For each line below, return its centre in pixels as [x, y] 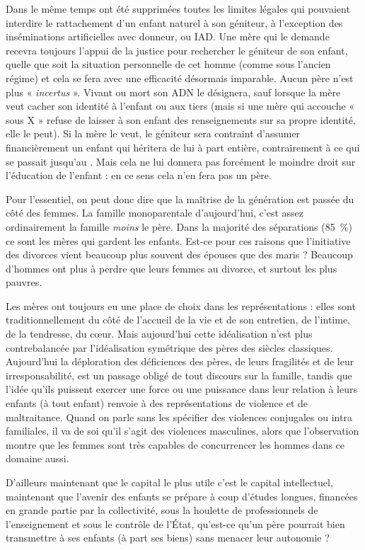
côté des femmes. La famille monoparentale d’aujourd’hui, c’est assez [155, 213]
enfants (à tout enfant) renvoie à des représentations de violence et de [157, 403]
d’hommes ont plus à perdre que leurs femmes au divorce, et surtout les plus [172, 268]
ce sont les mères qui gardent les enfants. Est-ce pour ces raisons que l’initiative [178, 240]
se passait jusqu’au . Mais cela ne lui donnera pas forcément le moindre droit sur [181, 161]
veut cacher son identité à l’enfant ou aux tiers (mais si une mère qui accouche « [180, 106]
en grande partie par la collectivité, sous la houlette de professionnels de [162, 510]
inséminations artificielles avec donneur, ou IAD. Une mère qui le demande [168, 36]
